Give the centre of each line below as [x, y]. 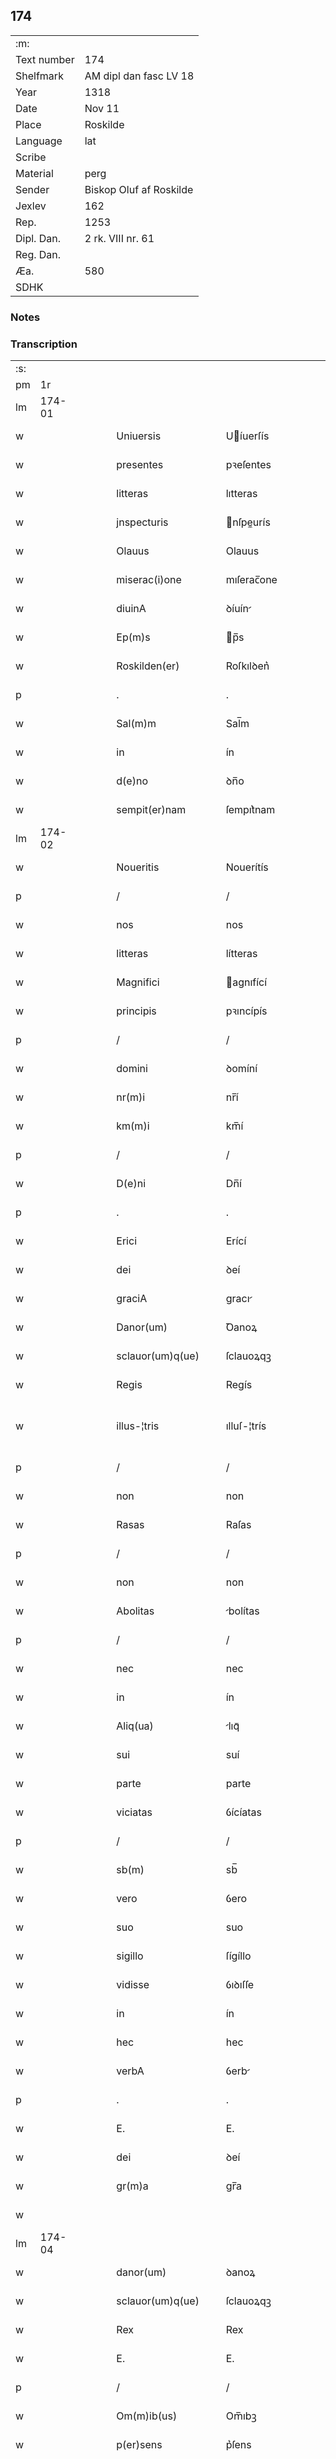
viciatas [134, 1812]
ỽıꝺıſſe [240, 1985]
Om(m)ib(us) [147, 2416]
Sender [32, 189]
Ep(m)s [133, 637]
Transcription [44, 344]
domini [132, 1069]
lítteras [241, 954]
